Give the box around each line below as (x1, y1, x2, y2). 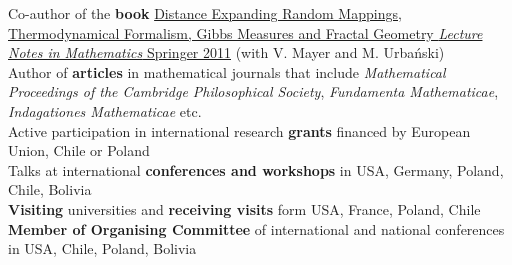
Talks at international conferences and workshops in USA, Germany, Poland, (8, 159, 504, 180)
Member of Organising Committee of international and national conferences (8, 218, 505, 239)
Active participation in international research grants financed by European (8, 120, 471, 141)
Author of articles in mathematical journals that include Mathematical (8, 61, 446, 82)
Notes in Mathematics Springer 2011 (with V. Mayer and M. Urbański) (8, 42, 445, 63)
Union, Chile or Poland (8, 140, 150, 161)
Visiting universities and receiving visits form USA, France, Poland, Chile (8, 198, 481, 219)
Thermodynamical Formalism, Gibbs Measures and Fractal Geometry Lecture (8, 22, 483, 43)
